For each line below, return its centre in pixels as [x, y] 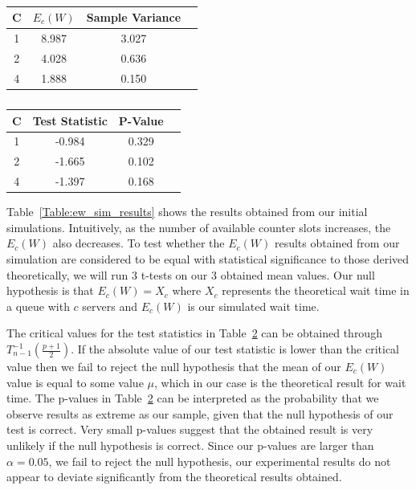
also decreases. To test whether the [139, 243]
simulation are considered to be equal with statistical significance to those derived [208, 259]
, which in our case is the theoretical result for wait [280, 382]
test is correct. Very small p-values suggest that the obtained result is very [190, 429]
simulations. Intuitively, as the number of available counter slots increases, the [199, 227]
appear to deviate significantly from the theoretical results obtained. [174, 477]
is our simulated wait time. [253, 306]
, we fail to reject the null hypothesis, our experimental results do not [220, 461]
